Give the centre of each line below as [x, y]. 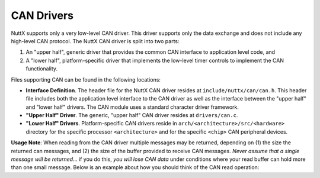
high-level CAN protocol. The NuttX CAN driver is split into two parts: [95, 41]
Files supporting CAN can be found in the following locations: [86, 79]
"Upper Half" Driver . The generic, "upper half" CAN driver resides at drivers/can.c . [132, 115]
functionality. [42, 69]
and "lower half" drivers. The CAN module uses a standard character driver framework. [132, 107]
